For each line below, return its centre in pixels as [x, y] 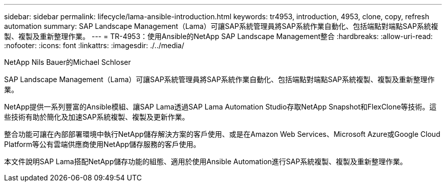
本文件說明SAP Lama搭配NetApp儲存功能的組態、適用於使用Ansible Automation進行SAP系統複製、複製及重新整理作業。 [206, 161]
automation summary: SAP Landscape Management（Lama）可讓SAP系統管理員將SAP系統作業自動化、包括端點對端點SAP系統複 [221, 26]
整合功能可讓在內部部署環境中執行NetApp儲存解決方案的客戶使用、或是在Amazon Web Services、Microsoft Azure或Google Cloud [222, 134]
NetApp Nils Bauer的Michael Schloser [67, 62]
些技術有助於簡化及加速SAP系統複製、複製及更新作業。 [97, 117]
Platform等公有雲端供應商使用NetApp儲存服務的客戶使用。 [102, 144]
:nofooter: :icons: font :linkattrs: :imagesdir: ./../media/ [94, 45]
